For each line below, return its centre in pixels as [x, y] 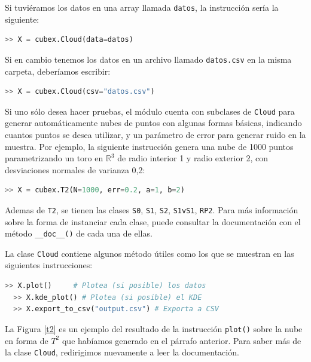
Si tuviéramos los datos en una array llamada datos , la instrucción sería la [142, 7]
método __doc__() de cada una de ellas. [79, 233]
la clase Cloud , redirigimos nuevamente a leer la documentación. [122, 352]
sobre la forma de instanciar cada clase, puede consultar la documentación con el [153, 221]
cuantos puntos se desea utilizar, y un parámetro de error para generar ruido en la [155, 134]
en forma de [27, 340]
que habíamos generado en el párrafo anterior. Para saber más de [182, 340]
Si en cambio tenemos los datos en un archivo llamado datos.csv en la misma [148, 59]
